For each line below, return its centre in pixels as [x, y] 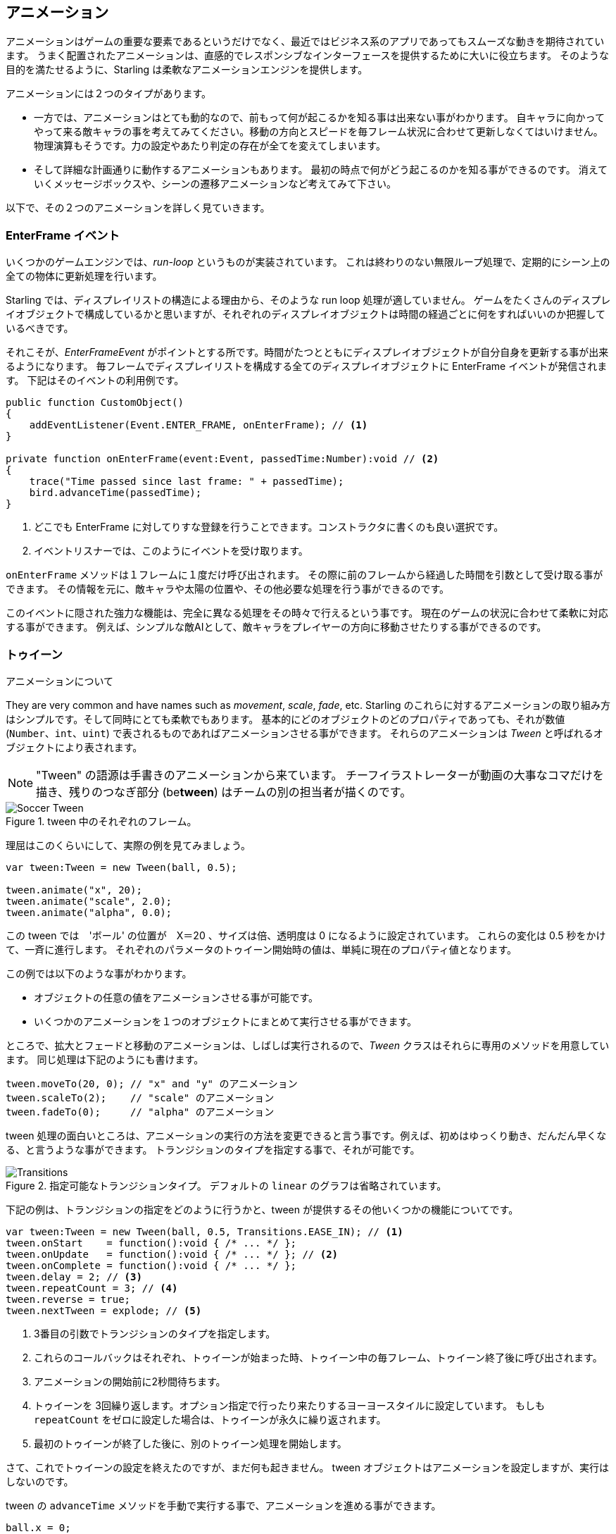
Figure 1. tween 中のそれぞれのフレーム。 [101, 821]
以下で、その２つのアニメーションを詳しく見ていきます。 [138, 208]
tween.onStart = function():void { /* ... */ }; [151, 1243]
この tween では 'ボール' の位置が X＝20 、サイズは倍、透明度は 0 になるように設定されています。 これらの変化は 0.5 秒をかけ [306, 935]
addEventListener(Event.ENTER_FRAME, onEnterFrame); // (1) [199, 425]
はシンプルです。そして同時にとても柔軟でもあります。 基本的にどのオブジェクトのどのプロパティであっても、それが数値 [285, 719]
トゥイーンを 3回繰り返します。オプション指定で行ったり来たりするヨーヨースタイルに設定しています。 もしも [289, 1405]
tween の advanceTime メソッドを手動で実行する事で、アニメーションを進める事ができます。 [224, 1505]
